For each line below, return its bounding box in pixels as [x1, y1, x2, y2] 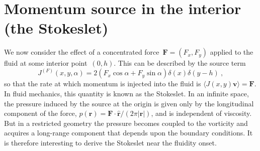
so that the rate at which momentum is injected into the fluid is [4, 78, 201, 89]
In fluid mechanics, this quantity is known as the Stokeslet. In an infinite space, [4, 88, 249, 98]
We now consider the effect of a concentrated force [4, 47, 159, 57]
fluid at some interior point [4, 58, 88, 68]
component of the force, [4, 108, 77, 118]
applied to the [210, 47, 253, 57]
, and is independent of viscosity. [151, 108, 252, 118]
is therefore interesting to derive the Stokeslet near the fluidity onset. [4, 137, 217, 147]
